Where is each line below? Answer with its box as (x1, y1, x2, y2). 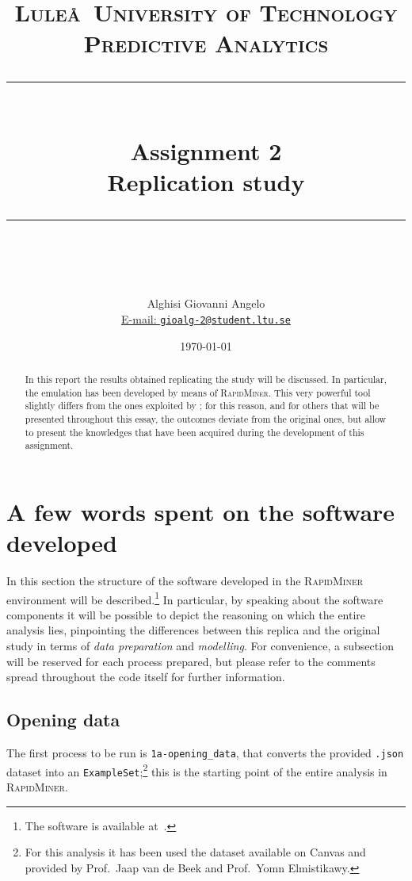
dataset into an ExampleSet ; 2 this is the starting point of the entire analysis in (6, 760, 387, 779)
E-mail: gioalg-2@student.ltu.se (121, 310, 291, 327)
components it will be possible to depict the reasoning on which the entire (6, 606, 366, 622)
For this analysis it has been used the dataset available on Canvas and (25, 844, 366, 860)
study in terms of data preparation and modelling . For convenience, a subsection (6, 638, 394, 654)
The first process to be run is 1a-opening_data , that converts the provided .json (6, 745, 404, 761)
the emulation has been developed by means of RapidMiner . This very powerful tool (25, 385, 371, 399)
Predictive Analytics (83, 27, 329, 59)
